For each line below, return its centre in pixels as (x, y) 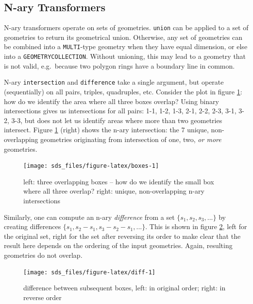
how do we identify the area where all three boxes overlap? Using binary (111, 101)
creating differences (33, 226)
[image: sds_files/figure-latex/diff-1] (90, 272)
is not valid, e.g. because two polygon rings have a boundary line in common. (119, 65)
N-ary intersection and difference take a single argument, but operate (114, 82)
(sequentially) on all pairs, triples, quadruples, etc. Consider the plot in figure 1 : (123, 92)
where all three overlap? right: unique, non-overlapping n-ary (114, 191)
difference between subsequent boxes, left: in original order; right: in (125, 288)
